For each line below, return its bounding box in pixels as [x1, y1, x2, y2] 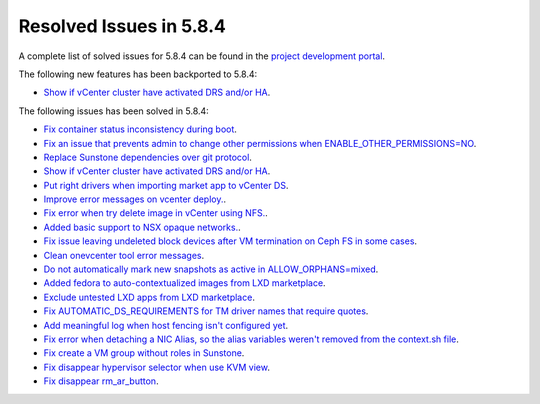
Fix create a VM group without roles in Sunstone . [43, 347, 245, 359]
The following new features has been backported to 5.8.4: [18, 68, 258, 80]
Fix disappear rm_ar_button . [43, 375, 159, 387]
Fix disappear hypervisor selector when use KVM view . [43, 361, 270, 373]
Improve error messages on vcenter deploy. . [43, 193, 227, 205]
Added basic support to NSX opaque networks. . [43, 221, 242, 233]
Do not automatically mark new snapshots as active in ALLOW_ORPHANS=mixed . [43, 263, 379, 275]
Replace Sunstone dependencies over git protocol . [43, 151, 252, 163]
